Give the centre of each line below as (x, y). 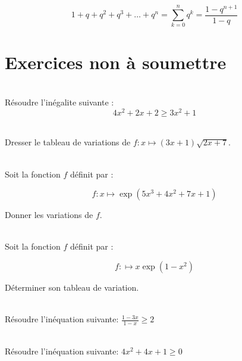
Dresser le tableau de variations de (68, 142)
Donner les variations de (49, 215)
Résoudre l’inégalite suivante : (59, 102)
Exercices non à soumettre (116, 62)
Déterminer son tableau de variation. (72, 287)
